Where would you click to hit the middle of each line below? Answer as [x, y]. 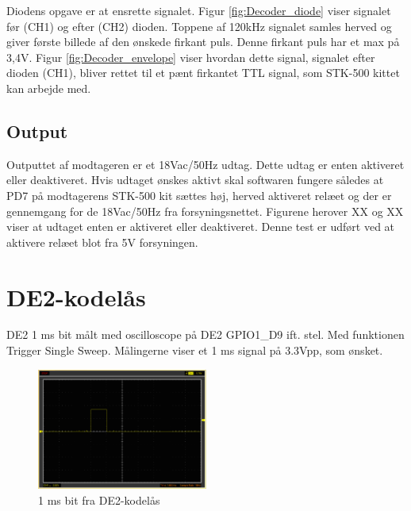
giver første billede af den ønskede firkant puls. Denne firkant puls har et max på [203, 42]
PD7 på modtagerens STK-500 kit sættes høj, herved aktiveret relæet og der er [199, 195]
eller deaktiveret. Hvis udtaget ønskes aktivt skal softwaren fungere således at [195, 180]
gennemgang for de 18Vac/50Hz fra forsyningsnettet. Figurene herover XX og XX [205, 211]
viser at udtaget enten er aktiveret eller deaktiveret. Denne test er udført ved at [201, 227]
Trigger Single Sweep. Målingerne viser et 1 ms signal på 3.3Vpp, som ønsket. [195, 350]
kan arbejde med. [49, 88]
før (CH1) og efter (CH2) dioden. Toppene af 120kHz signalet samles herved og [199, 26]
